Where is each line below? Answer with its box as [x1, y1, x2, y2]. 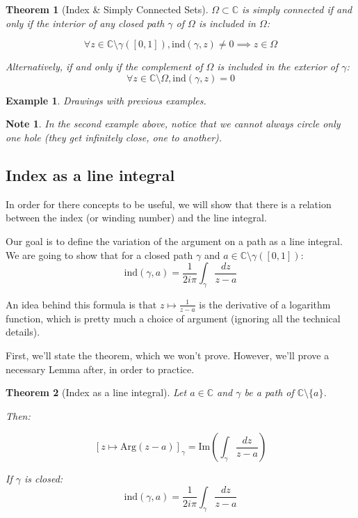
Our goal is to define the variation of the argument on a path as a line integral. [6, 233, 343, 248]
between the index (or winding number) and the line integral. [6, 210, 267, 225]
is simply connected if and [242, 2, 352, 16]
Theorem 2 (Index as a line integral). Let [6, 385, 187, 400]
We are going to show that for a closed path [6, 247, 193, 262]
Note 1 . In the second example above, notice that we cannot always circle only [6, 116, 341, 131]
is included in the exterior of [217, 59, 339, 74]
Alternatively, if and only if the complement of [6, 59, 203, 74]
